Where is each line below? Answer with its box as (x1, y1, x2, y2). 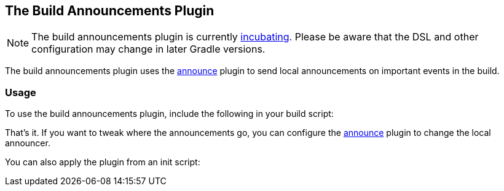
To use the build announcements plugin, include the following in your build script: (5, 108, 334, 119)
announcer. (5, 138, 50, 149)
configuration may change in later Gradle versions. (31, 43, 266, 56)
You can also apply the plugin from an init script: (5, 157, 200, 168)
